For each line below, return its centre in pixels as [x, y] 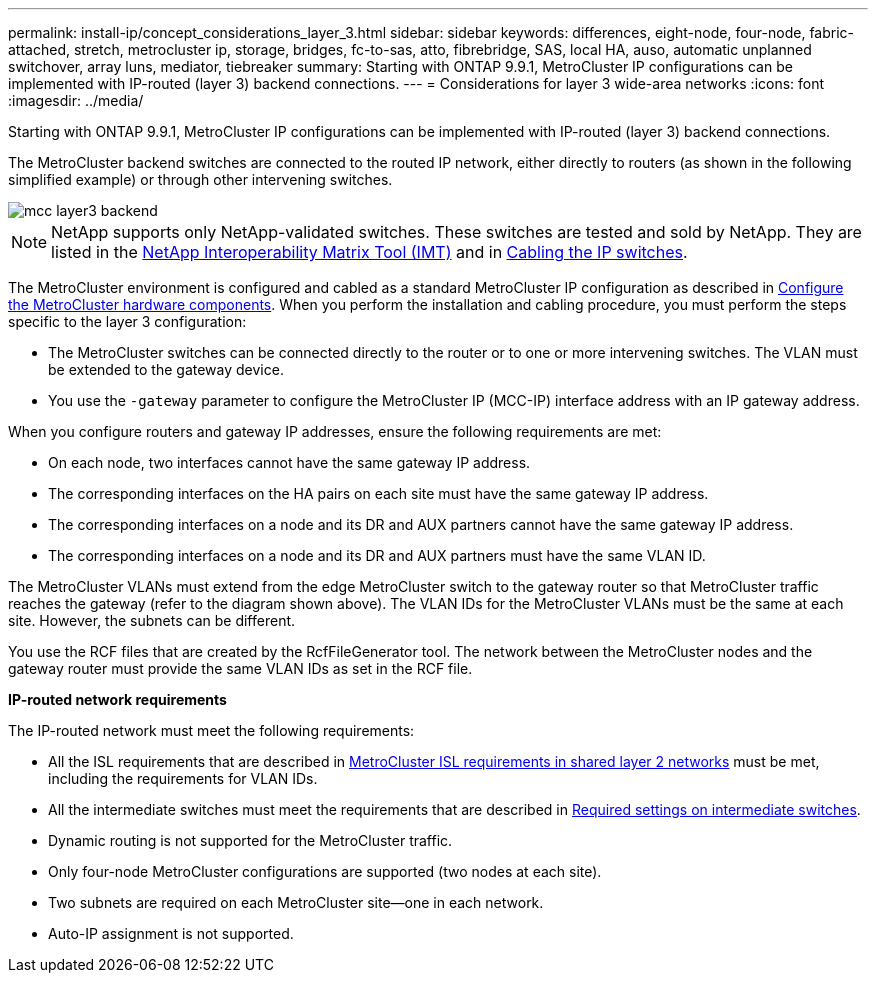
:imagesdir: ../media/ [76, 100]
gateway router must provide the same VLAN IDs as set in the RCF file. [240, 668]
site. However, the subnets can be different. [152, 620]
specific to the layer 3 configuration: [127, 321]
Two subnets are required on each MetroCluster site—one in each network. [296, 902]
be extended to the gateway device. [166, 369]
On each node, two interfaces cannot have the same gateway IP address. [289, 462]
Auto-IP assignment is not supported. [171, 933]
